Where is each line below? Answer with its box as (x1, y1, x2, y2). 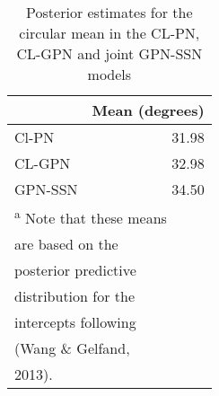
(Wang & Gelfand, (14, 338, 130, 359)
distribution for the (14, 286, 136, 307)
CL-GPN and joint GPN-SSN (16, 43, 203, 64)
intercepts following (14, 312, 136, 333)
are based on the (14, 233, 118, 255)
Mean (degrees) (92, 100, 205, 120)
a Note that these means (14, 205, 167, 229)
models (87, 64, 132, 84)
